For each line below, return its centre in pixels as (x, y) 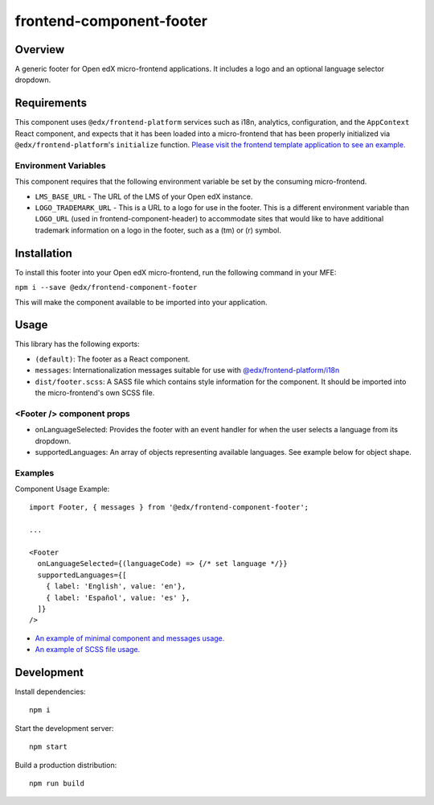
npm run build (57, 784)
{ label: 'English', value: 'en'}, (116, 586)
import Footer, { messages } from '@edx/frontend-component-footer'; (169, 508)
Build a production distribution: (66, 765)
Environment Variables (60, 165)
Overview (40, 50)
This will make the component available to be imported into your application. (141, 302)
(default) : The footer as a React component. (113, 359)
